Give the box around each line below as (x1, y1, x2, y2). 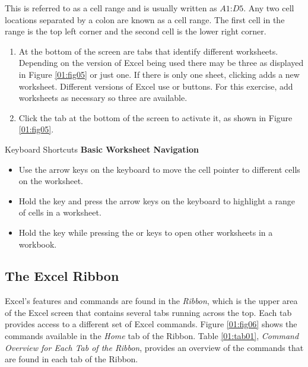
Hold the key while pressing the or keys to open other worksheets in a (18, 226, 273, 238)
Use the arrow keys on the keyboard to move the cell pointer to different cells (18, 163, 300, 175)
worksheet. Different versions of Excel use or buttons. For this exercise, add (18, 80, 293, 92)
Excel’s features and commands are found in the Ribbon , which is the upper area (5, 295, 298, 307)
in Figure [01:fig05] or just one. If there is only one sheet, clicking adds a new (18, 68, 300, 80)
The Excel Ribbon (5, 267, 119, 285)
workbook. (18, 238, 57, 250)
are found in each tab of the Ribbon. (5, 353, 138, 365)
